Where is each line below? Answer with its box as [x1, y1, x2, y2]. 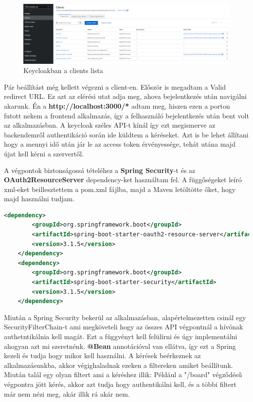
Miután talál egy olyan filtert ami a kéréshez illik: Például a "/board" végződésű [4, 369, 242, 380]
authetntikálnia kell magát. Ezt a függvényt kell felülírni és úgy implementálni [4, 331, 237, 341]
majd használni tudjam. [4, 193, 75, 204]
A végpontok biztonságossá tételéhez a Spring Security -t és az [4, 165, 196, 175]
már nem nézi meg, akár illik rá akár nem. [4, 388, 130, 399]
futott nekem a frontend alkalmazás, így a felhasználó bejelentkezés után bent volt [4, 110, 249, 120]
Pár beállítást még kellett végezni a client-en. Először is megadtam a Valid [4, 81, 226, 92]
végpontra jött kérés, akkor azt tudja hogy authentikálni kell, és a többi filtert [4, 379, 236, 389]
